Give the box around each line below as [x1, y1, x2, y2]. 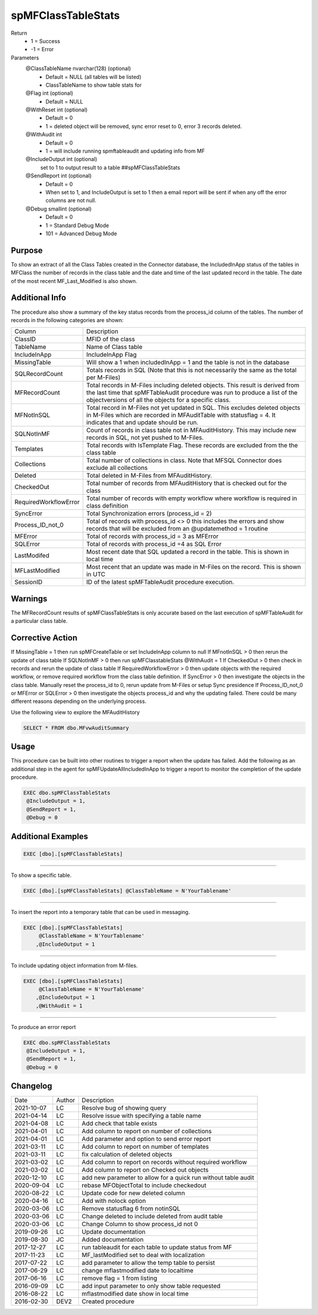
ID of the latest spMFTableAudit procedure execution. [86, 578, 235, 586]
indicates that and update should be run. [86, 419, 198, 427]
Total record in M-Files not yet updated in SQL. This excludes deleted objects [86, 404, 300, 412]
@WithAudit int [25, 131, 62, 138]
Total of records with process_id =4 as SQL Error [86, 540, 222, 548]
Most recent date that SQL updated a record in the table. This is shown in [86, 548, 289, 556]
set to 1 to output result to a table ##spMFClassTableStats [40, 164, 181, 171]
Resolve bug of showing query [81, 1104, 167, 1112]
